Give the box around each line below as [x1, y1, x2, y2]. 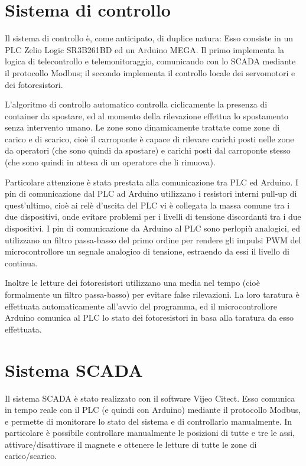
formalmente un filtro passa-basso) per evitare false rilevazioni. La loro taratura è [5, 288, 300, 300]
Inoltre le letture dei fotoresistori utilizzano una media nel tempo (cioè [5, 276, 260, 289]
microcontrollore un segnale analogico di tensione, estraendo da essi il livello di [5, 245, 289, 258]
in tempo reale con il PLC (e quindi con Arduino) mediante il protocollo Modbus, [5, 403, 301, 416]
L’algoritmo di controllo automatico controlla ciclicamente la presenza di [5, 98, 268, 110]
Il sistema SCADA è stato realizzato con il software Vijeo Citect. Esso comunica [5, 392, 295, 404]
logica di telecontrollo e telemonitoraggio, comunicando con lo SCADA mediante [5, 55, 296, 67]
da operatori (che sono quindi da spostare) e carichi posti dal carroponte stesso [5, 144, 291, 157]
